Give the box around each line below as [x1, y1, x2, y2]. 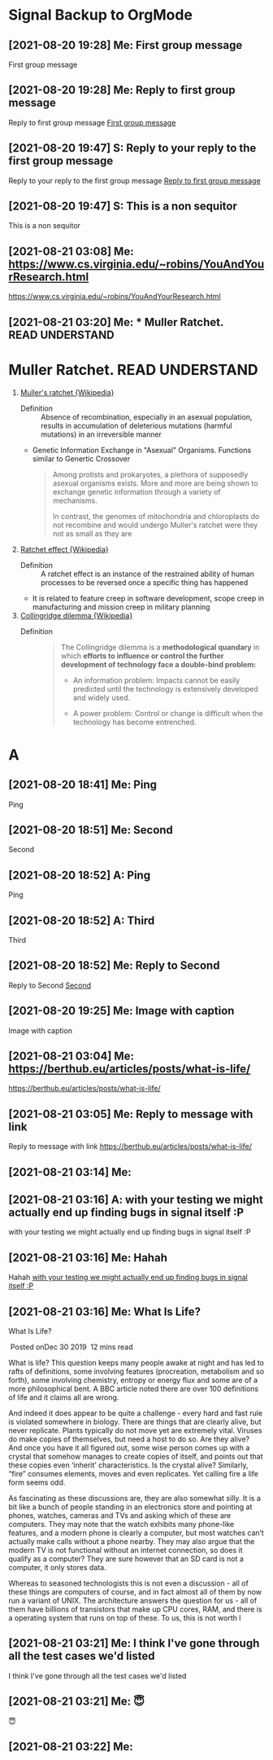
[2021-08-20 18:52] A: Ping [8, 868, 151, 882]
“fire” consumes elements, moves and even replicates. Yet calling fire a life [8, 1469, 258, 1479]
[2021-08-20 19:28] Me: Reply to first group [8, 83, 236, 97]
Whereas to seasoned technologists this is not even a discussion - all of [8, 1578, 249, 1588]
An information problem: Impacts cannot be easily [72, 675, 240, 685]
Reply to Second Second [8, 980, 92, 990]
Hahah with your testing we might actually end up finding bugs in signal [8, 1273, 248, 1283]
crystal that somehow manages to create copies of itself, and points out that [8, 1452, 263, 1462]
